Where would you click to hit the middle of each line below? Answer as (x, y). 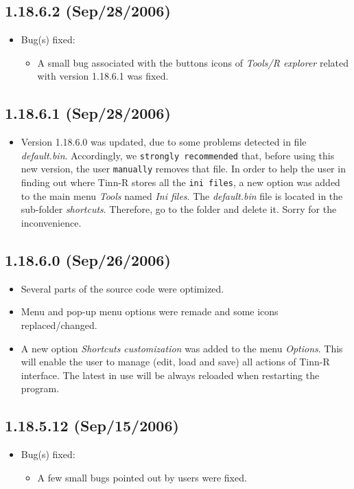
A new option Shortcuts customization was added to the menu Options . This (182, 348)
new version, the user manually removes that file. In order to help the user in (183, 169)
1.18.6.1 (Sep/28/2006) (88, 113)
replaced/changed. (59, 325)
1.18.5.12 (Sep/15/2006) (92, 425)
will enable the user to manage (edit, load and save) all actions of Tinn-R (175, 362)
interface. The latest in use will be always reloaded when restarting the (170, 375)
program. (40, 388)
